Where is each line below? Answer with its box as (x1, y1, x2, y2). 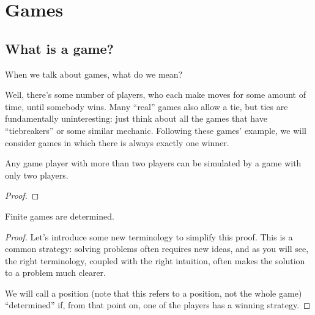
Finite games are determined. (5, 209, 114, 222)
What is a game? (5, 39, 114, 57)
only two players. (5, 168, 69, 181)
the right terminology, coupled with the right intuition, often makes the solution (5, 254, 305, 267)
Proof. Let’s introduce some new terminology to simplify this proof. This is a (5, 230, 293, 243)
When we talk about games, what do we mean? (5, 67, 183, 80)
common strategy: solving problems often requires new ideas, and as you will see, (5, 242, 309, 255)
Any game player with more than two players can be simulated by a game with (5, 157, 302, 169)
